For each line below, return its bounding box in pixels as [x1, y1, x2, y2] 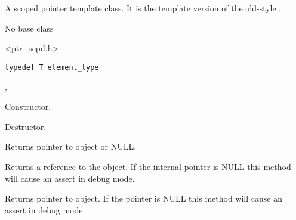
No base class [5, 21, 54, 34]
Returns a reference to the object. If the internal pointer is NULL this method [5, 160, 291, 172]
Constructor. [5, 100, 51, 113]
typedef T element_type [5, 63, 99, 72]
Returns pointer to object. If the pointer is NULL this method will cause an [5, 192, 282, 204]
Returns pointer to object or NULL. [5, 140, 137, 153]
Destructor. [5, 120, 47, 132]
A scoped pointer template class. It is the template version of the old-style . [5, 2, 282, 14]
